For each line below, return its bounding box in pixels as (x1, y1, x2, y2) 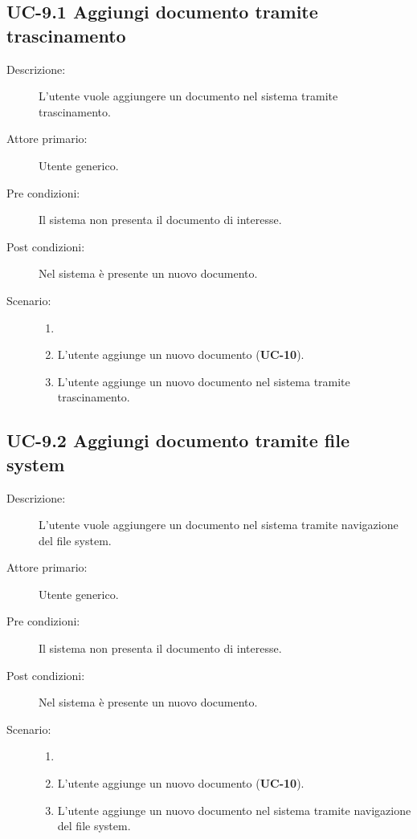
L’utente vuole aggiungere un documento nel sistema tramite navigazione (39, 516, 399, 533)
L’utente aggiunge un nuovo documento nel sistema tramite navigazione (57, 801, 411, 818)
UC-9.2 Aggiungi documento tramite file (6, 428, 350, 453)
